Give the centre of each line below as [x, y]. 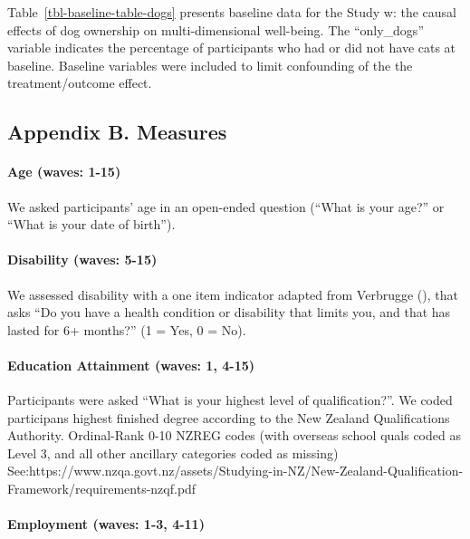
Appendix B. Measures [117, 132]
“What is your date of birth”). [91, 224]
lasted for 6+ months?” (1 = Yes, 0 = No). [127, 329]
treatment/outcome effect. [80, 83]
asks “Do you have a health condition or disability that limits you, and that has [229, 312]
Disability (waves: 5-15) [82, 260]
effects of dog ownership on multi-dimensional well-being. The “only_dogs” [216, 29]
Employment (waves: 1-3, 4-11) [106, 524]
